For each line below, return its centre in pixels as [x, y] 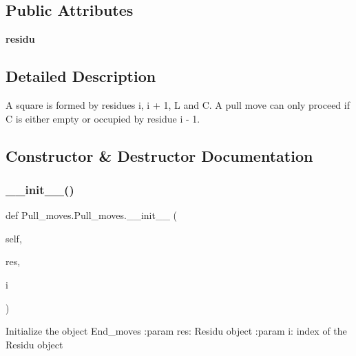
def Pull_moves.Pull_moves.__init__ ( [92, 215]
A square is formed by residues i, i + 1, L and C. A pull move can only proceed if [178, 105]
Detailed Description [81, 76]
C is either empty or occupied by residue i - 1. [103, 118]
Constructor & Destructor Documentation [159, 155]
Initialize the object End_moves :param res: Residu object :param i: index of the [176, 331]
